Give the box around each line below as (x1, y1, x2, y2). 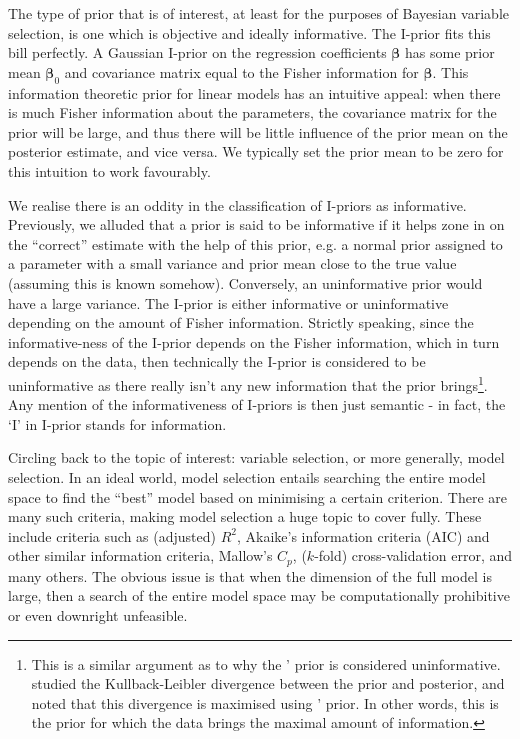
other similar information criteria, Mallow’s (8, 545, 273, 566)
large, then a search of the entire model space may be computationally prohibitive (8, 585, 510, 606)
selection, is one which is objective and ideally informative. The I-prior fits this (8, 22, 491, 43)
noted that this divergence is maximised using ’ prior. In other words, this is (31, 692, 499, 713)
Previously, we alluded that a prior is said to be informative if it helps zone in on (8, 214, 505, 235)
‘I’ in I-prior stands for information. (8, 413, 227, 434)
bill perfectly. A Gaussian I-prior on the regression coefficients (8, 42, 387, 63)
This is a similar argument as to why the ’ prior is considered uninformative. (31, 653, 501, 674)
